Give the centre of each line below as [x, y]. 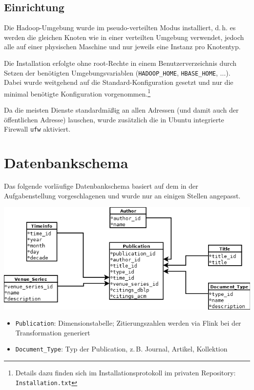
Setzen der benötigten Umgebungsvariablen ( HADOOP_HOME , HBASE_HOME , [111, 72]
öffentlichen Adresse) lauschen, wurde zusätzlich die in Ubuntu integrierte [114, 119]
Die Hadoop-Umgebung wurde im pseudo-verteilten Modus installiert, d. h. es [120, 28]
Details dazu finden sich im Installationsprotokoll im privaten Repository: [126, 373]
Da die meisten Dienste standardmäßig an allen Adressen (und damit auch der [121, 110]
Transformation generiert [53, 332]
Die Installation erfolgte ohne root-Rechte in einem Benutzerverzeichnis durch [120, 63]
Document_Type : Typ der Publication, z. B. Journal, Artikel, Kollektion [121, 349]
